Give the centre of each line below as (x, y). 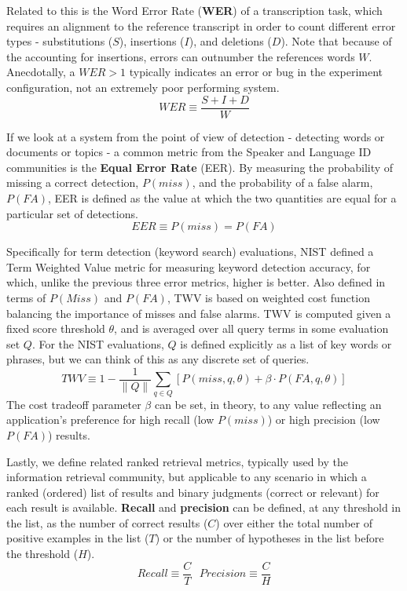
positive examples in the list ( (78, 538)
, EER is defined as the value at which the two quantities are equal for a (222, 198)
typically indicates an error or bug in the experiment (256, 72)
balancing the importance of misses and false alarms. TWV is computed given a (199, 313)
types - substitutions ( (60, 41)
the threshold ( (42, 554)
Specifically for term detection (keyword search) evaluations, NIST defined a (190, 252)
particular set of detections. (72, 213)
